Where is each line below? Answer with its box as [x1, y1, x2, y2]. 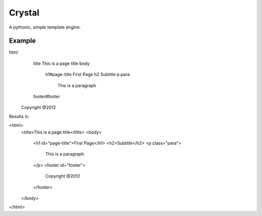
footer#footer [33, 93, 60, 99]
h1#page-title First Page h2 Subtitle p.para [45, 72, 130, 77]
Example [9, 37, 36, 45]
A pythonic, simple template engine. [9, 24, 81, 30]
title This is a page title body [33, 61, 90, 66]
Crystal [9, 7, 40, 18]
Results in [9, 113, 29, 119]
